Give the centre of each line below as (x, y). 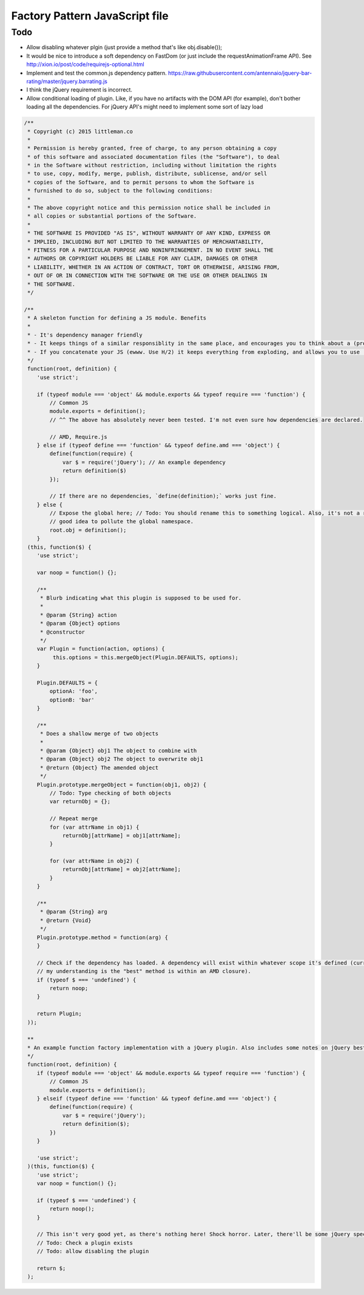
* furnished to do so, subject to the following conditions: (120, 191)
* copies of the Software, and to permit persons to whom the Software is (141, 182)
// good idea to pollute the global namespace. (122, 522)
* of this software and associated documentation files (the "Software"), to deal (154, 157)
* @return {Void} (66, 920)
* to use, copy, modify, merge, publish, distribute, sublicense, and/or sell (147, 174)
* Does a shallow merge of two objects (99, 734)
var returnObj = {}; (80, 801)
